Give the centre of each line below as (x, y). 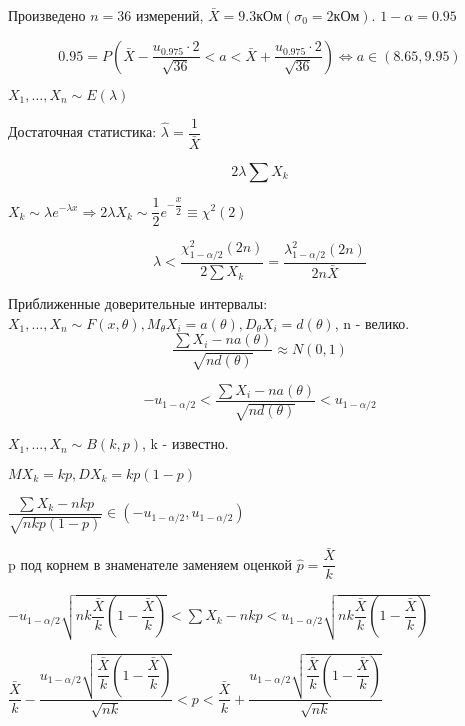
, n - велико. (372, 322)
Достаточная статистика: (82, 131)
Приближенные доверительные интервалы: (138, 303)
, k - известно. (185, 443)
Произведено (47, 15)
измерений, (169, 15)
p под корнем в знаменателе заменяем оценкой (150, 563)
